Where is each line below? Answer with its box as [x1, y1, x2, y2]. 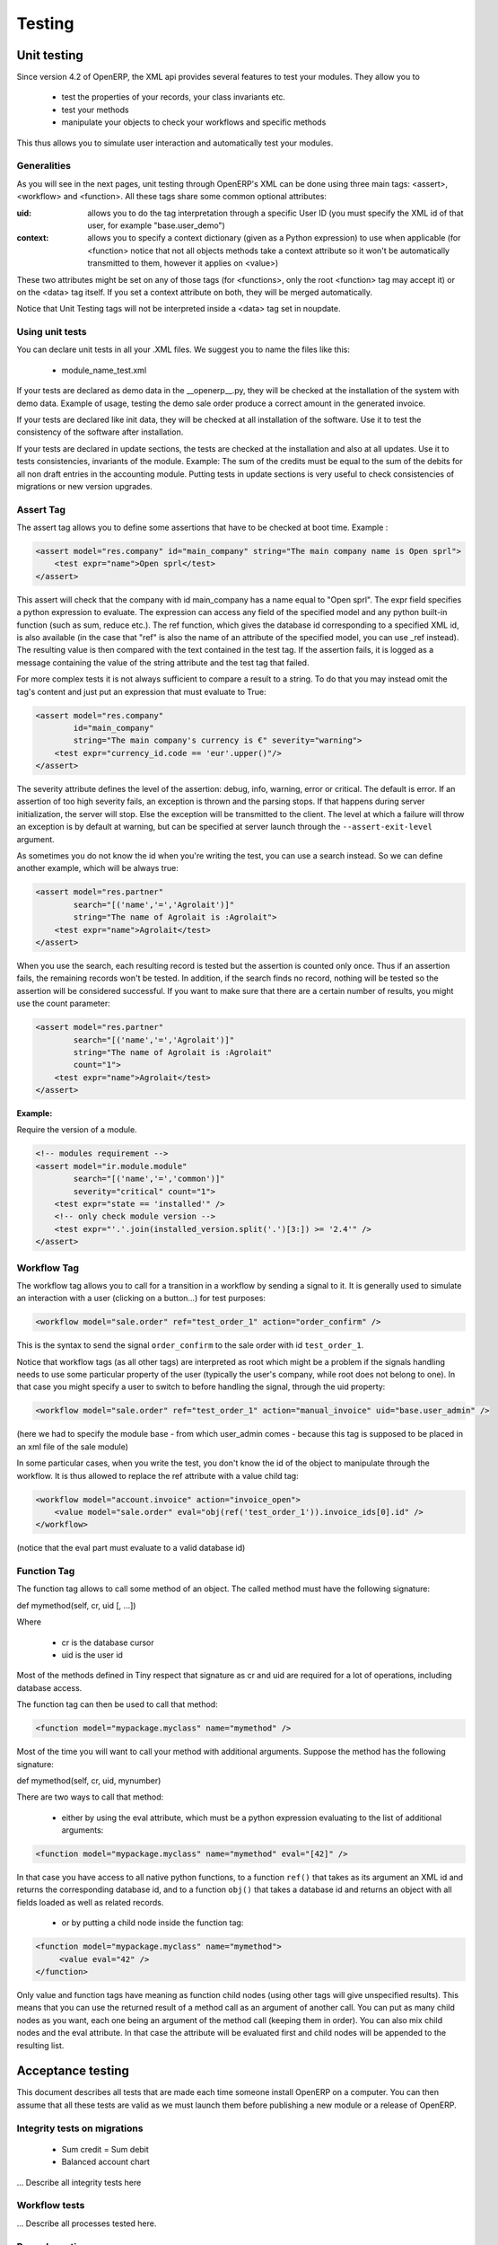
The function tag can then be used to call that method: [16, 1699, 219, 1710]
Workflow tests [16, 2199, 85, 2212]
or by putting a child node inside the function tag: [61, 1917, 244, 1928]
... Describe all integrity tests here [16, 2177, 142, 2188]
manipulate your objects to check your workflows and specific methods [61, 117, 327, 128]
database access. [16, 1682, 83, 1693]
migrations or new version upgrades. [16, 480, 153, 491]
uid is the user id [61, 1650, 123, 1660]
